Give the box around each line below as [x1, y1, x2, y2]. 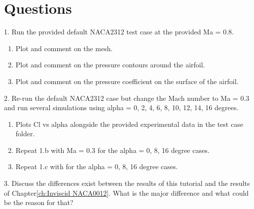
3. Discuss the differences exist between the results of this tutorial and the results [4, 178, 250, 188]
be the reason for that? [4, 197, 73, 208]
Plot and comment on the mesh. [15, 43, 113, 53]
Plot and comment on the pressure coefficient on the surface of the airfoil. [15, 76, 239, 86]
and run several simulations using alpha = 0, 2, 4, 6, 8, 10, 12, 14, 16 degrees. [4, 102, 239, 113]
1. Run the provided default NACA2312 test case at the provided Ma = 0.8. [4, 27, 234, 37]
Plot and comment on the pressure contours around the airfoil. [15, 60, 205, 70]
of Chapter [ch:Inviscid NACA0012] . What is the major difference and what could [4, 187, 249, 198]
